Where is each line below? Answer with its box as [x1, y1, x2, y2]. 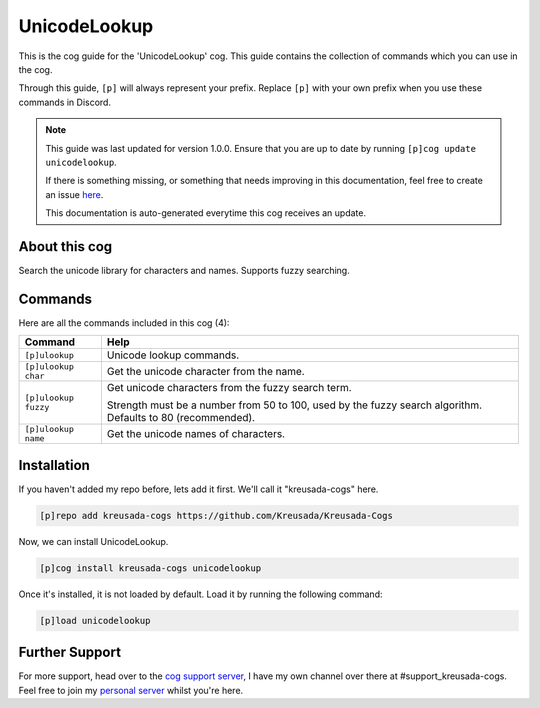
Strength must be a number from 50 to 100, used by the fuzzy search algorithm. [106, 398, 483, 412]
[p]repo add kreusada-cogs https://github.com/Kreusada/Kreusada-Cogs [39, 510, 394, 521]
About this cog [18, 238, 113, 255]
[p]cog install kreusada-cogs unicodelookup [39, 562, 262, 574]
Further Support [18, 644, 122, 661]
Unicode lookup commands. [106, 348, 240, 362]
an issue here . [45, 188, 104, 200]
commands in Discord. [18, 96, 112, 108]
